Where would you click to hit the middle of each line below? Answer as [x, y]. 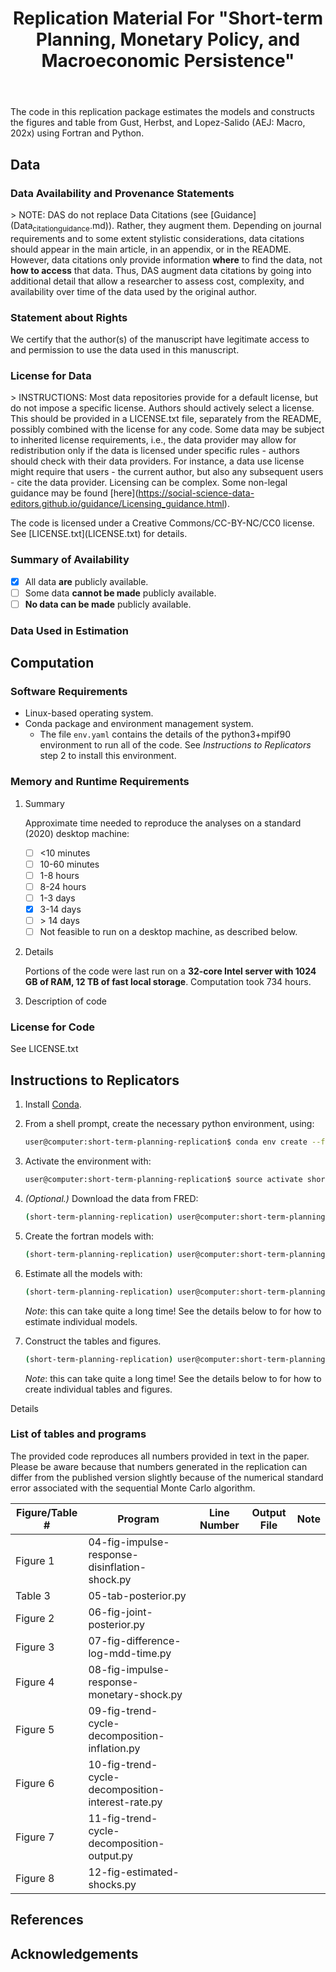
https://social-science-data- [196, 493]
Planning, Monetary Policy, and [168, 39]
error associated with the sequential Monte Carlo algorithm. [133, 1488]
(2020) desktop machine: [77, 833]
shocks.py [112, 1884]
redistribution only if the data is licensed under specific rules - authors [155, 451]
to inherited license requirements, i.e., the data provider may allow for [153, 440]
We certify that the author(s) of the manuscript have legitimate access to [160, 339]
